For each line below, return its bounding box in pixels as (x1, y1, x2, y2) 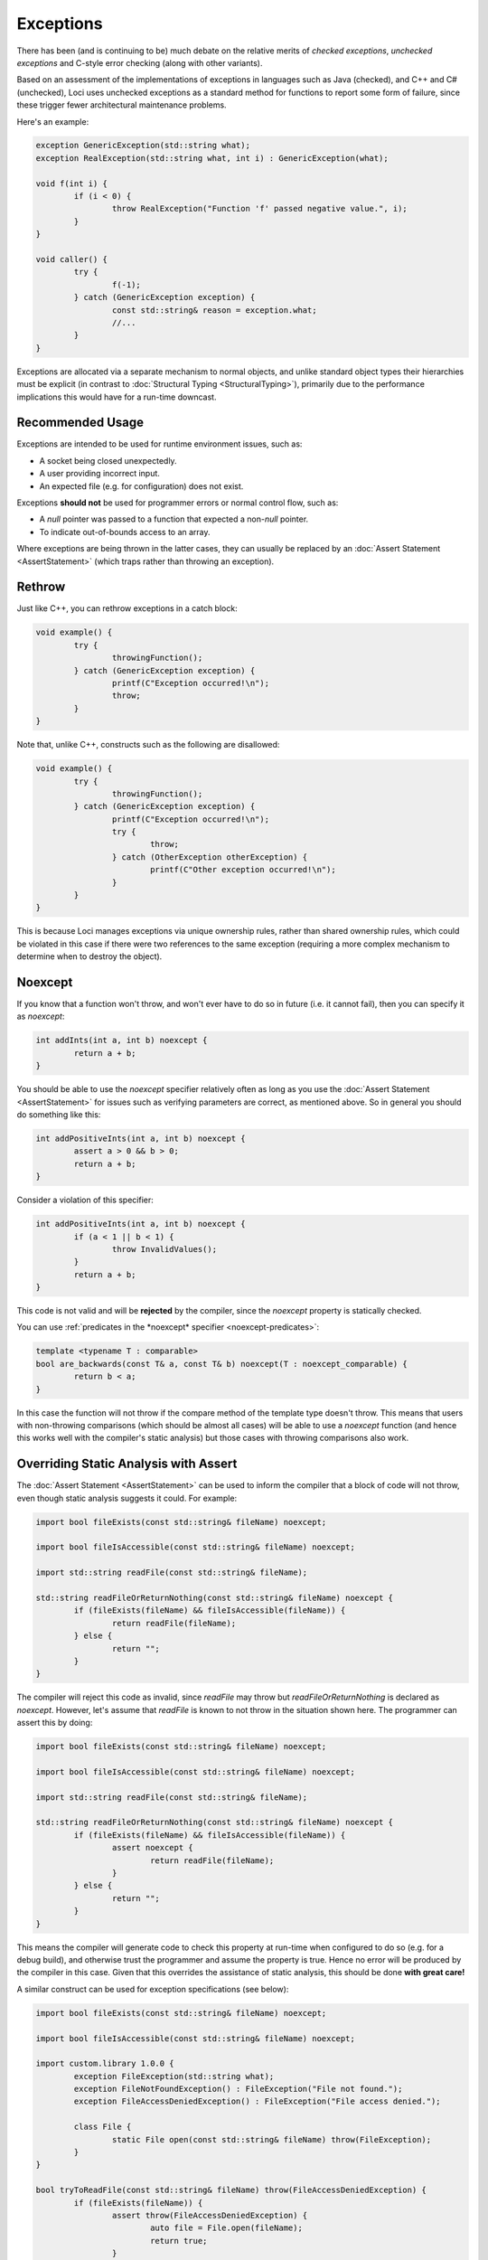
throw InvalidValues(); (111, 1244, 217, 1254)
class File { (73, 2122, 132, 2133)
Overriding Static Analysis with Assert (16, 1456, 238, 1472)
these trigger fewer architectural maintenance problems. (16, 99, 227, 110)
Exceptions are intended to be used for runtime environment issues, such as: (16, 438, 303, 449)
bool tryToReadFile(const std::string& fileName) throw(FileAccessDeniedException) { (35, 2185, 427, 2196)
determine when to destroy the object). (16, 951, 163, 962)
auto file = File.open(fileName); (149, 2223, 303, 2233)
